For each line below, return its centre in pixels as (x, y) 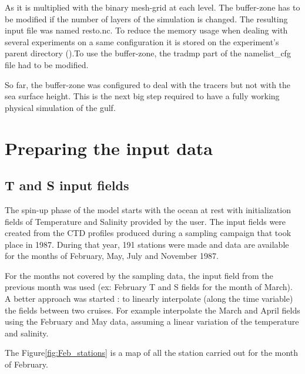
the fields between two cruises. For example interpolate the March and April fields (152, 310)
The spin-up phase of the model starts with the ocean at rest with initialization (148, 209)
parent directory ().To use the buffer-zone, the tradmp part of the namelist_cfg (148, 53)
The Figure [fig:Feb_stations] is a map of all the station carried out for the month (152, 353)
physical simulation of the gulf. (60, 107)
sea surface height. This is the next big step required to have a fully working (142, 96)
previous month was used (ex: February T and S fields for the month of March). (149, 287)
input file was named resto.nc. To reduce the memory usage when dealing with (146, 30)
